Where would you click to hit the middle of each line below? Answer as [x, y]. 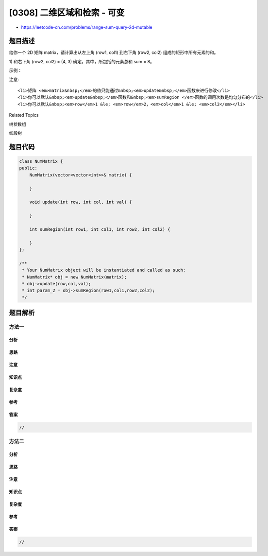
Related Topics [24, 115]
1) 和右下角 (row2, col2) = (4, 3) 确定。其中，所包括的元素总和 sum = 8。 [82, 61]
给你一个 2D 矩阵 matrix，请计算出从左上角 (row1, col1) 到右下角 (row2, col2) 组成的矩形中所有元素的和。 [114, 52]
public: [28, 168]
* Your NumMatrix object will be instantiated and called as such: [104, 270]
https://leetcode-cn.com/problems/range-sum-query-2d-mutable [87, 27]
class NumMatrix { [41, 161]
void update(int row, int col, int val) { [81, 202]
